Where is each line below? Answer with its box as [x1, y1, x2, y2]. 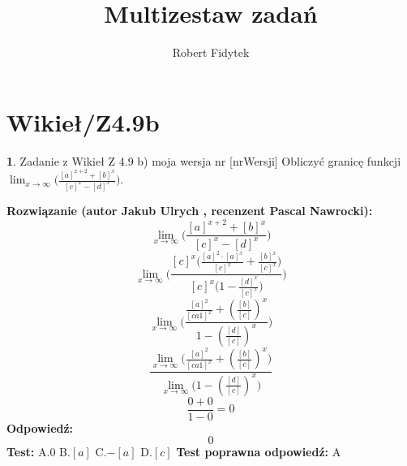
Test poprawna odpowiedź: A [176, 443, 341, 460]
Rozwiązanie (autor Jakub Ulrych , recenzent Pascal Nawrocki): [6, 202, 373, 218]
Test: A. [6, 443, 50, 460]
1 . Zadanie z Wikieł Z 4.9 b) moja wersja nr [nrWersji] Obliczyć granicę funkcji [6, 152, 401, 169]
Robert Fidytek [172, 44, 250, 61]
